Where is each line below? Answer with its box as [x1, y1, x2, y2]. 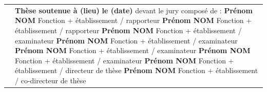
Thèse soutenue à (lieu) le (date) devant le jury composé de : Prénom [15, 5, 253, 15]
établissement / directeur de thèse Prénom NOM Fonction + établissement [15, 65, 258, 76]
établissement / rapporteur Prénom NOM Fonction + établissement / [15, 25, 242, 35]
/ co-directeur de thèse [15, 75, 86, 85]
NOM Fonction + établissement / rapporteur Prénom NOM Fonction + [15, 15, 252, 26]
